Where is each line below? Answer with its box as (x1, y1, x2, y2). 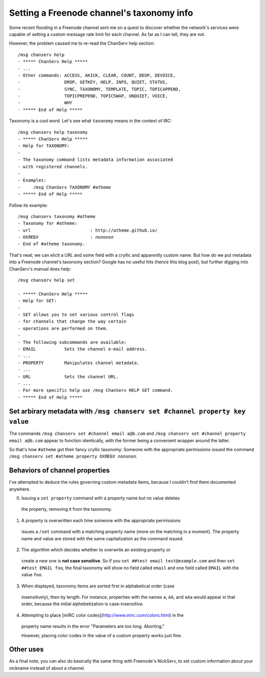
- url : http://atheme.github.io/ (18, 227, 158, 233)
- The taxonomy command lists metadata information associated (18, 157, 173, 162)
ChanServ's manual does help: (9, 266, 71, 272)
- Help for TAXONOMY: (18, 143, 70, 149)
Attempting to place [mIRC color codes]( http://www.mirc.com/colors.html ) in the (21, 612, 184, 618)
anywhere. (9, 486, 30, 492)
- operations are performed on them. (18, 325, 109, 331)
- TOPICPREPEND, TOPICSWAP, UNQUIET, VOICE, (18, 93, 168, 99)
